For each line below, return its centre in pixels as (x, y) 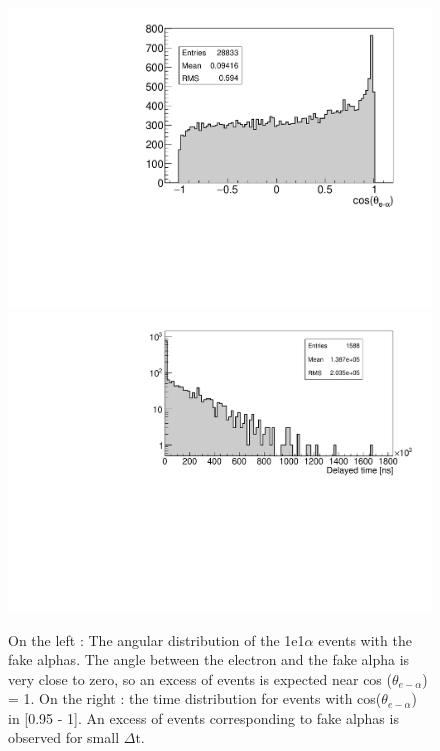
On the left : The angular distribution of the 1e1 (156, 639)
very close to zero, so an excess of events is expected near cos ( (200, 678)
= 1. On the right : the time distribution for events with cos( (195, 698)
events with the (365, 639)
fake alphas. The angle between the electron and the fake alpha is (209, 659)
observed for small (64, 737)
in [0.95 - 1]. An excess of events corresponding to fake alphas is (203, 717)
